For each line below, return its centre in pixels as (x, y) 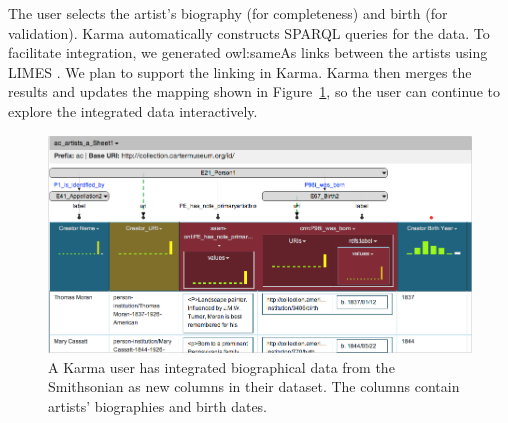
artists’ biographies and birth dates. (158, 405)
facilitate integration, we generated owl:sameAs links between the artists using (248, 52)
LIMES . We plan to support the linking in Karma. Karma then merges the (240, 71)
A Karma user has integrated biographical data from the (221, 366)
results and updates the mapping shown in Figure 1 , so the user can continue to (254, 91)
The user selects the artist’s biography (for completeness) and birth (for (228, 13)
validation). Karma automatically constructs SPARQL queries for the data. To (249, 32)
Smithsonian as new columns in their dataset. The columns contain (254, 386)
